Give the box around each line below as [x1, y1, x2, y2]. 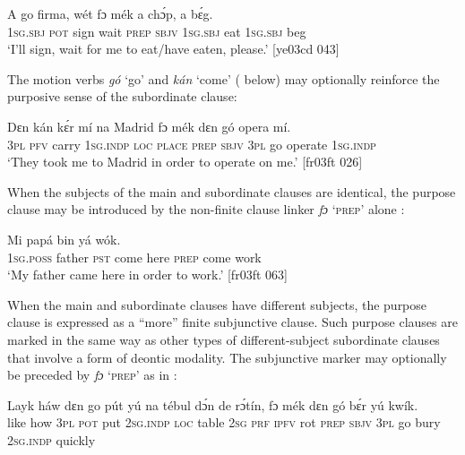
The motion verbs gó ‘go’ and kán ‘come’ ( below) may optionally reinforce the [7, 69, 440, 88]
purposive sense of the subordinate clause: [7, 87, 237, 106]
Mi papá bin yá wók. [7, 229, 121, 248]
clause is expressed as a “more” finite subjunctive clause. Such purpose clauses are [7, 313, 458, 331]
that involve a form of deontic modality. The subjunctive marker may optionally [7, 348, 447, 366]
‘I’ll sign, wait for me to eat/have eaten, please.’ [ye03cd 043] [7, 39, 340, 58]
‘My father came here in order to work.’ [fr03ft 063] [7, 265, 288, 284]
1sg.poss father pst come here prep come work [7, 247, 262, 266]
